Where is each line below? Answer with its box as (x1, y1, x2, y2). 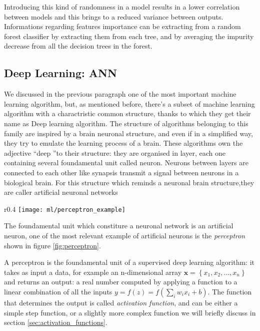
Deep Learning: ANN (4, 65, 117, 81)
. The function (207, 286, 252, 296)
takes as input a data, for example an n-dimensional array (4, 266, 182, 277)
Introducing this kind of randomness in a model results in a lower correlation (4, 2, 240, 12)
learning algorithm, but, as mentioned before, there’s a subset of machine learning (4, 98, 255, 109)
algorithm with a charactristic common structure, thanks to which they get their (4, 108, 251, 119)
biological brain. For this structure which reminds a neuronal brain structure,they (4, 177, 254, 187)
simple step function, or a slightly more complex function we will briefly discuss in (4, 307, 256, 317)
